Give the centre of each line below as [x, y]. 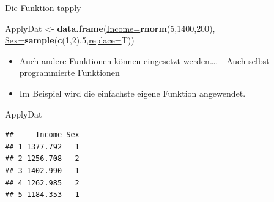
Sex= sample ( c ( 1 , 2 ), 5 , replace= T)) [70, 40]
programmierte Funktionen [69, 73]
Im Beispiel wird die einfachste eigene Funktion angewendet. [132, 93]
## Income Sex [42, 135]
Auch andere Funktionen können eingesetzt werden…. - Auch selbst [144, 60]
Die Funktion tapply [43, 7]
